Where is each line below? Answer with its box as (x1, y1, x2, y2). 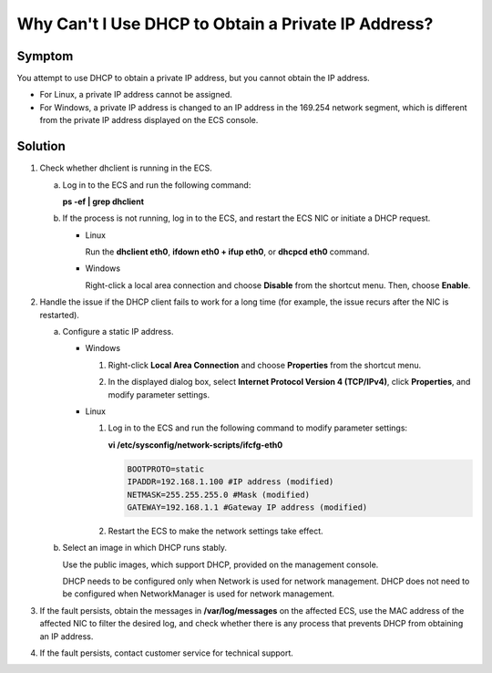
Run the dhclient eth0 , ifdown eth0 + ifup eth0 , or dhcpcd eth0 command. (85, 246, 370, 257)
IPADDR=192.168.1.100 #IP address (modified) (127, 477, 334, 487)
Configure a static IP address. (62, 326, 174, 337)
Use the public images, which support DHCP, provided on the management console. (62, 559, 379, 570)
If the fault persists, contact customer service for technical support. (39, 647, 293, 658)
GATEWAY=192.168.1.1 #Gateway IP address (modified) (127, 502, 368, 513)
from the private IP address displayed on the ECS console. (39, 115, 259, 126)
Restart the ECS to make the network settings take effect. (108, 525, 323, 536)
